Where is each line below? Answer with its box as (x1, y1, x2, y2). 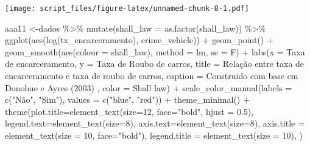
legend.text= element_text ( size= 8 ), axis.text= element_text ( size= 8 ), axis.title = (5, 117, 305, 130)
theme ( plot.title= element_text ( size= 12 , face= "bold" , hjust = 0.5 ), (5, 105, 254, 117)
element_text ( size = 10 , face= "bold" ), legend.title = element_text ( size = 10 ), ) (5, 129, 303, 141)
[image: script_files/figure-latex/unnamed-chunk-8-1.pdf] (5, 4, 249, 13)
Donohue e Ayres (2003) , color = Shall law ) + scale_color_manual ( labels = (5, 81, 292, 94)
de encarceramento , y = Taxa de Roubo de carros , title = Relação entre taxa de (5, 57, 305, 70)
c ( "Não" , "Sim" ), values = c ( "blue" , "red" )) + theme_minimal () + (5, 93, 250, 106)
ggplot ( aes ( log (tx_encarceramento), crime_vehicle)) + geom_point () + (5, 33, 273, 46)
